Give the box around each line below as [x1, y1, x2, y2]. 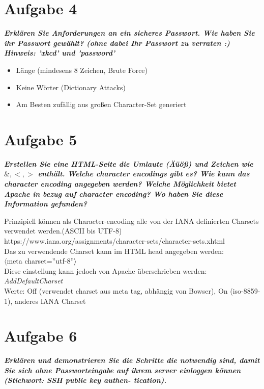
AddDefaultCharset [4, 275, 63, 286]
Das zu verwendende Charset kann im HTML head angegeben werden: [4, 245, 224, 256]
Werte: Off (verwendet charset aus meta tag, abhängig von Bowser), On [4, 285, 228, 296]
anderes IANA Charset [14, 295, 86, 306]
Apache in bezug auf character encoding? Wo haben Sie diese [4, 188, 223, 199]
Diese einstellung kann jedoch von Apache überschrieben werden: [4, 265, 207, 276]
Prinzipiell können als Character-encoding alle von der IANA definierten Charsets [4, 215, 259, 226]
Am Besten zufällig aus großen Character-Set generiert [16, 99, 187, 110]
